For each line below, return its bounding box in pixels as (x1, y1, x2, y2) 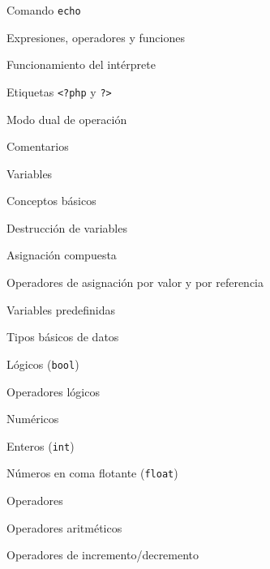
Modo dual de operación (6, 110, 127, 127)
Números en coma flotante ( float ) (6, 464, 178, 481)
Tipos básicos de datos (6, 328, 119, 345)
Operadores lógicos (6, 383, 100, 400)
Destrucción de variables (6, 219, 127, 236)
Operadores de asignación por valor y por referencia (6, 274, 264, 291)
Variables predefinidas (6, 301, 116, 318)
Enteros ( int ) (6, 437, 75, 454)
